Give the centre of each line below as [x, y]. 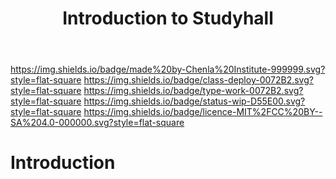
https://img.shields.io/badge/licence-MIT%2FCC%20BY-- [203, 112]
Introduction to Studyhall [168, 18]
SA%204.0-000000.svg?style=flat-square [97, 123]
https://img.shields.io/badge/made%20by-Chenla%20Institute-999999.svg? [168, 69]
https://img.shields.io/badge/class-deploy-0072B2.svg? [198, 80]
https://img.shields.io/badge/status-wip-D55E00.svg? [194, 101]
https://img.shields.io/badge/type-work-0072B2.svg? [193, 91]
